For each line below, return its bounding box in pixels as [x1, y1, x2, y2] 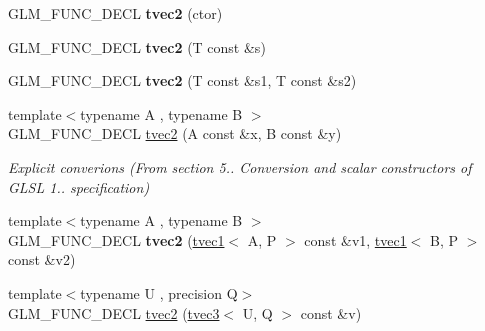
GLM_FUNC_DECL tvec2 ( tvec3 [8, 302, 220, 323]
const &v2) [8, 249, 76, 270]
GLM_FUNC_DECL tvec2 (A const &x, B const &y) [8, 123, 342, 144]
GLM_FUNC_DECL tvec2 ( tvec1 [8, 229, 225, 250]
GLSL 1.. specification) [8, 176, 150, 197]
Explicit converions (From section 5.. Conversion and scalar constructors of [8, 156, 472, 177]
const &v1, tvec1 [304, 229, 407, 250]
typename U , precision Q [80, 282, 238, 303]
